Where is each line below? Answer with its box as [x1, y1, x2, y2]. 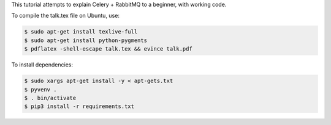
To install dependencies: [11, 61, 74, 68]
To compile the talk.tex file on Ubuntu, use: [11, 12, 120, 20]
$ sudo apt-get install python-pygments [24, 37, 147, 44]
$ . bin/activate [24, 95, 77, 101]
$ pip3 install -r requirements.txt [24, 103, 135, 110]
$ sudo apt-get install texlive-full [24, 28, 138, 35]
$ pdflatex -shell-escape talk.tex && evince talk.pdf [24, 46, 192, 52]
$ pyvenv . [24, 86, 57, 93]
